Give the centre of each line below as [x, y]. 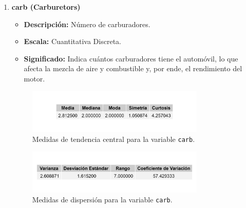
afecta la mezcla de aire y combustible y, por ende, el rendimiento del [133, 68]
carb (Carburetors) [46, 7]
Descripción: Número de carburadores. [87, 24]
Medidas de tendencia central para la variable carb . [113, 139]
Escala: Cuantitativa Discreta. [72, 41]
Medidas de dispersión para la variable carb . [102, 200]
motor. [34, 78]
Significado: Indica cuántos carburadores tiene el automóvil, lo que [131, 58]
